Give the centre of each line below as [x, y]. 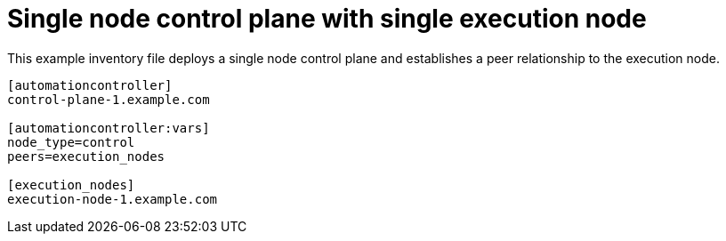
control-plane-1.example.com [109, 99]
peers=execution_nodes [86, 156]
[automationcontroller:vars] [109, 128]
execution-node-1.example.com [113, 199]
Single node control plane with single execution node [327, 19]
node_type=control [71, 142]
